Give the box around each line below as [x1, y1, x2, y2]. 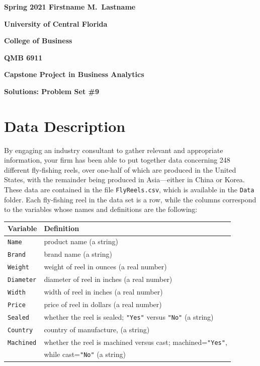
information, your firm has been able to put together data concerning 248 [4, 155, 230, 165]
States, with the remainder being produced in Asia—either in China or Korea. [4, 174, 245, 185]
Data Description [4, 115, 126, 136]
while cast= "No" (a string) [44, 349, 126, 359]
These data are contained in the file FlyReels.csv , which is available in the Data [4, 184, 254, 195]
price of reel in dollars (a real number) [44, 299, 162, 309]
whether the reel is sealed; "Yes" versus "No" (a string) [44, 311, 214, 322]
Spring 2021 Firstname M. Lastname [4, 2, 136, 12]
